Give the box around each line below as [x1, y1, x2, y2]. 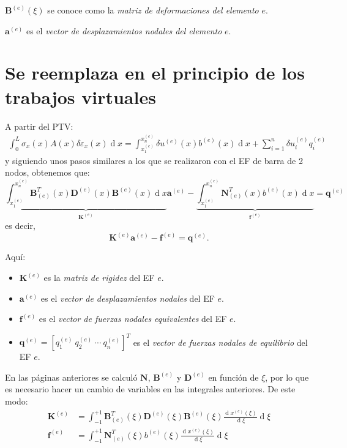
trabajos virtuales [5, 84, 156, 109]
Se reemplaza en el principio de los [5, 60, 305, 85]
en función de [208, 370, 259, 383]
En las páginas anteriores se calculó [5, 370, 138, 383]
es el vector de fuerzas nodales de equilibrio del [133, 335, 308, 348]
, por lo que [265, 370, 309, 383]
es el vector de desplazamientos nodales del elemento [26, 24, 222, 37]
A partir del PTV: [5, 119, 73, 132]
